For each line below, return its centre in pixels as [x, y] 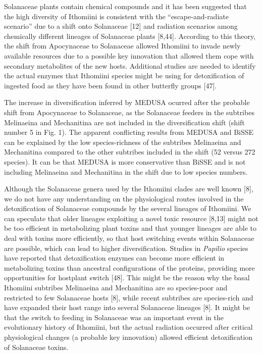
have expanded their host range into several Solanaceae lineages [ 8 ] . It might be [127, 307]
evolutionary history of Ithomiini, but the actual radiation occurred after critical [128, 327]
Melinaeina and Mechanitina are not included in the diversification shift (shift [124, 122]
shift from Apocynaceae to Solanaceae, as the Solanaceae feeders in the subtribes [129, 112]
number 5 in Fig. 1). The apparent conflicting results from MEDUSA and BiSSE [129, 132]
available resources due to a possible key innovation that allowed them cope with [129, 55]
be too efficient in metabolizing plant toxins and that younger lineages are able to [130, 228]
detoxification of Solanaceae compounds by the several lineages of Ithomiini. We [128, 208]
